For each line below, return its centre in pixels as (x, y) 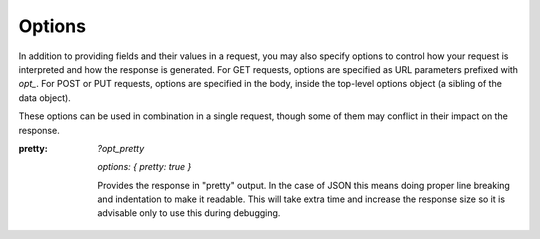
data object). (45, 97)
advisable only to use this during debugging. (189, 213)
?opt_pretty (121, 148)
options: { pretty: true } (144, 167)
